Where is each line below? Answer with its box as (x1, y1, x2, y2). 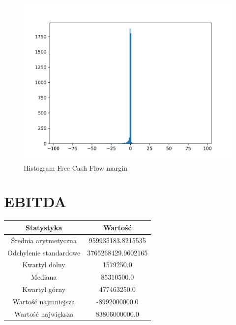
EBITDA (4, 191, 66, 212)
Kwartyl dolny (22, 259, 65, 270)
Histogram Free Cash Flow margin (24, 162, 128, 173)
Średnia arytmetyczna (11, 235, 77, 245)
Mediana (30, 272, 57, 282)
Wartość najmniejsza (12, 296, 75, 306)
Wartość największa (14, 308, 74, 319)
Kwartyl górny (22, 284, 66, 294)
